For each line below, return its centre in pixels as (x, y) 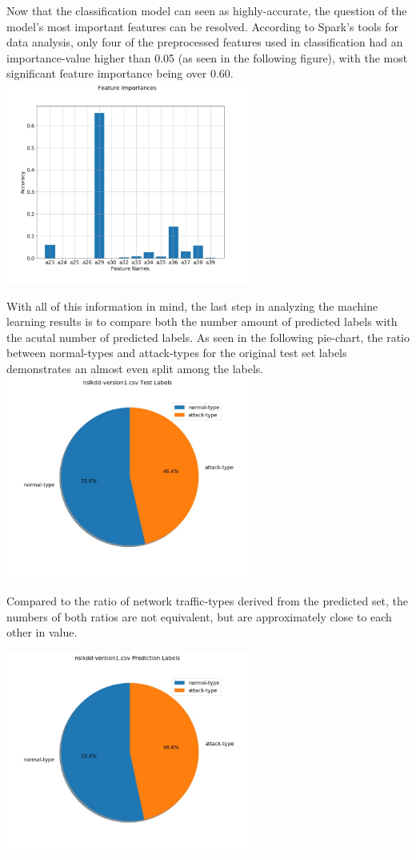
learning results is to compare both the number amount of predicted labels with (202, 321)
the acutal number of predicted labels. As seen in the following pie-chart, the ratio (208, 337)
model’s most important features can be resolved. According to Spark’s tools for (202, 26)
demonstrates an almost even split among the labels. (135, 368)
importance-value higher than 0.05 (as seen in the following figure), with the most (207, 57)
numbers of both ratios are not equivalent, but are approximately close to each (199, 616)
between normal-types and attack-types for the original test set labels (177, 353)
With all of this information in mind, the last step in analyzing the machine (192, 305)
